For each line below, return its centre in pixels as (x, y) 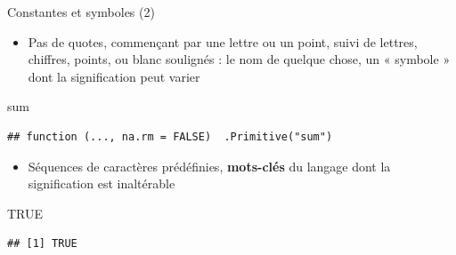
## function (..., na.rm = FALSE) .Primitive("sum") (170, 136)
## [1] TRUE (42, 244)
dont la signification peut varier (114, 76)
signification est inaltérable (102, 183)
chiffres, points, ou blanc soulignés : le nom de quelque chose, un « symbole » (239, 59)
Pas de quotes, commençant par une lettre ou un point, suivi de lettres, (223, 41)
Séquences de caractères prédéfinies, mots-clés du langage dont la (209, 166)
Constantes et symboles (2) (81, 12)
